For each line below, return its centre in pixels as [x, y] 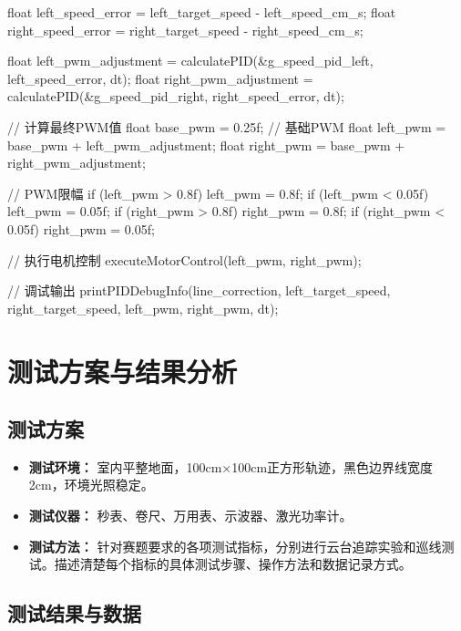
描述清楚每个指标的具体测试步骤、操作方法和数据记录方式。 [233, 564]
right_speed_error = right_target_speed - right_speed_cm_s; [185, 30]
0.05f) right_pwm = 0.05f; [81, 228]
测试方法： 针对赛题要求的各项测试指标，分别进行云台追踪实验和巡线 [235, 546]
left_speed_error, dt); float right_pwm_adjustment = [160, 78]
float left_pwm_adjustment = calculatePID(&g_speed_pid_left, [190, 61]
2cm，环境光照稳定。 [91, 485]
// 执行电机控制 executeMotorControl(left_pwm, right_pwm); [184, 259]
